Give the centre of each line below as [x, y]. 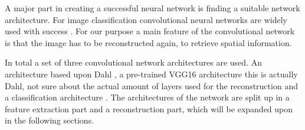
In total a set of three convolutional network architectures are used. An [133, 62]
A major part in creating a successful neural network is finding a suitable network [152, 8]
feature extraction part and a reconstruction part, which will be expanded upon [149, 108]
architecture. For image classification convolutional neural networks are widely [146, 19]
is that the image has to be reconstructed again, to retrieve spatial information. [148, 42]
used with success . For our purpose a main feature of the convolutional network [150, 31]
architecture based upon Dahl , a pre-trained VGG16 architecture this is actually [151, 74]
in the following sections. [50, 120]
